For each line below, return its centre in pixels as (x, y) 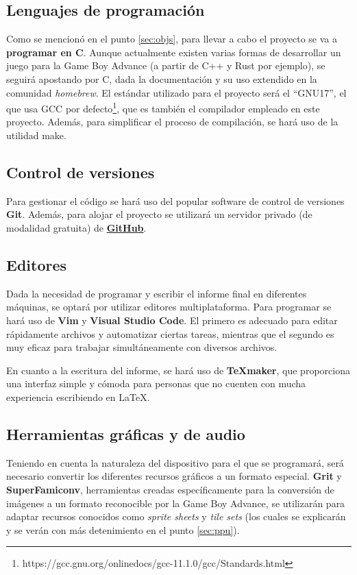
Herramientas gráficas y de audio (126, 433)
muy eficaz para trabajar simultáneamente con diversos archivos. (142, 347)
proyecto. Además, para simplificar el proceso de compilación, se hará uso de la (172, 122)
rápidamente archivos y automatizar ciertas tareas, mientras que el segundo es (170, 333)
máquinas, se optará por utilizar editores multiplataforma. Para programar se (169, 307)
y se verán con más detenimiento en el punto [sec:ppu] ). (123, 529)
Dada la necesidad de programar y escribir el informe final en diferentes (157, 293)
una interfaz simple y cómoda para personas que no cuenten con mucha (156, 383)
